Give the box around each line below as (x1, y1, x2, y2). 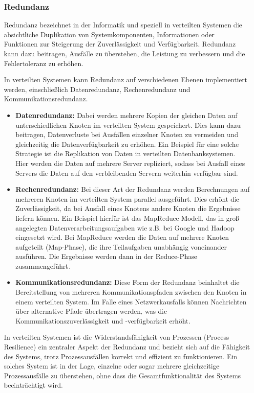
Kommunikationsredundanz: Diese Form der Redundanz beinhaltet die (15, 277, 239, 287)
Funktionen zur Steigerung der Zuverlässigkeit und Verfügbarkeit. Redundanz (4, 39, 236, 49)
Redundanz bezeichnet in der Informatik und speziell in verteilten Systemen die (4, 20, 242, 30)
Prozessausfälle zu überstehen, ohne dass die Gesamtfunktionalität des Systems (4, 370, 241, 380)
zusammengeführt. (15, 260, 70, 271)
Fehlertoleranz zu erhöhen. (4, 58, 84, 68)
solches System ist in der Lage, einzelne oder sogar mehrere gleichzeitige (4, 361, 219, 371)
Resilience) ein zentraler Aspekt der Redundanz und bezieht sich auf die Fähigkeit (4, 342, 250, 352)
